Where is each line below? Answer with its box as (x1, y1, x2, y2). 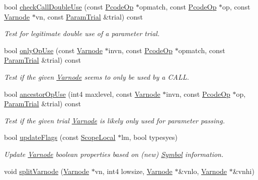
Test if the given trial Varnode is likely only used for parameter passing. (4, 115, 225, 125)
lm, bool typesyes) (121, 132, 178, 142)
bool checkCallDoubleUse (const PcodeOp (4, 2, 134, 12)
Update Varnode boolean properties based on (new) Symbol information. (4, 148, 224, 159)
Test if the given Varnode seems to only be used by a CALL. (4, 71, 189, 82)
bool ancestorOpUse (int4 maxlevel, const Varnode (4, 88, 160, 99)
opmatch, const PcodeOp (139, 2, 217, 12)
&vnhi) (232, 165, 254, 176)
